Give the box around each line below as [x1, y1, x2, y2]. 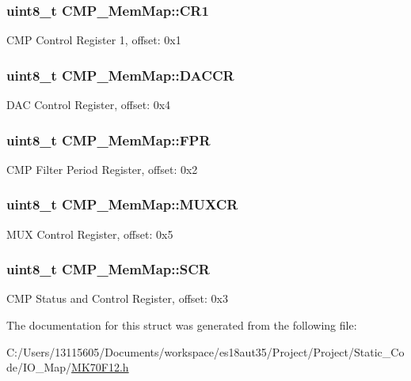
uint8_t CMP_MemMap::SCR [6, 259, 210, 279]
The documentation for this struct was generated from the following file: [6, 317, 357, 334]
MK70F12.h [71, 359, 129, 375]
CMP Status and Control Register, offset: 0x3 [6, 290, 228, 307]
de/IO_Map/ [6, 359, 72, 375]
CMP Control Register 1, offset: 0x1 [6, 32, 181, 48]
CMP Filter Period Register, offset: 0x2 [6, 160, 198, 177]
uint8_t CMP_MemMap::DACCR [6, 65, 234, 85]
